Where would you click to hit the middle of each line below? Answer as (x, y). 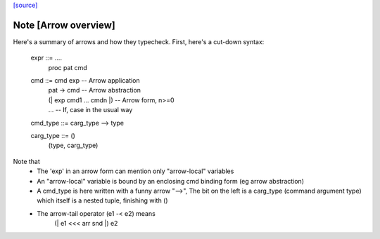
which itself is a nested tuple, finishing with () (102, 200)
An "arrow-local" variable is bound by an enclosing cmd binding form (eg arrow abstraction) (170, 181)
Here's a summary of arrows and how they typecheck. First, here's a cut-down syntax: (139, 41)
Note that (26, 161)
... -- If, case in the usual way (90, 110)
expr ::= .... (46, 58)
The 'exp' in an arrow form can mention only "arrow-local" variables (135, 171)
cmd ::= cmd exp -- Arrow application (85, 81)
